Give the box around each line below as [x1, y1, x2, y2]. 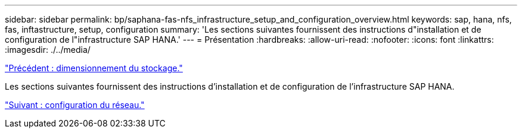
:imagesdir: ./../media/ [5, 45, 91, 55]
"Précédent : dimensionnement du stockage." [5, 63, 183, 73]
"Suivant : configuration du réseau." [5, 100, 145, 110]
